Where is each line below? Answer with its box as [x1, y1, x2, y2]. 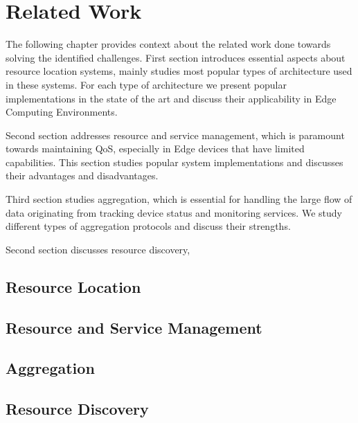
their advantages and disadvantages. [6, 168, 159, 183]
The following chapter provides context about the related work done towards [6, 37, 331, 51]
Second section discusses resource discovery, [6, 242, 190, 256]
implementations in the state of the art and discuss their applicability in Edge [6, 91, 337, 105]
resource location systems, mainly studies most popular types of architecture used [6, 64, 352, 78]
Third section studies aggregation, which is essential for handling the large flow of [6, 192, 352, 206]
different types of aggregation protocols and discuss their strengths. [6, 219, 291, 233]
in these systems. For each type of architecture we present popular [6, 77, 287, 91]
